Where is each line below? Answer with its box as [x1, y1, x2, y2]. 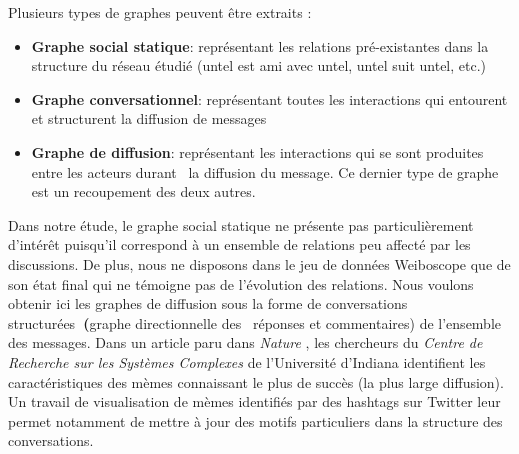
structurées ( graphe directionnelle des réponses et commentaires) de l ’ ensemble [8, 312, 502, 333]
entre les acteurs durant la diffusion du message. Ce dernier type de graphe [31, 161, 499, 182]
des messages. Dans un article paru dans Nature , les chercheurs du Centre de [8, 332, 483, 353]
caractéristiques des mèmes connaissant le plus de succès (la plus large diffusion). [8, 371, 504, 392]
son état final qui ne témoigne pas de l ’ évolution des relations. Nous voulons [8, 273, 474, 294]
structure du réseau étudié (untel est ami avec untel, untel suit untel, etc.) [31, 55, 487, 76]
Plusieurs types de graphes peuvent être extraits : [8, 2, 312, 22]
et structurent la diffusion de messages [31, 108, 267, 129]
